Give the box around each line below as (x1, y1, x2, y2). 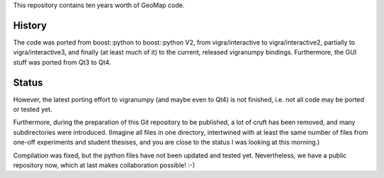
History (13, 19, 48, 31)
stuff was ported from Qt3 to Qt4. (13, 57, 112, 67)
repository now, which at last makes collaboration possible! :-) (13, 160, 196, 169)
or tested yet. (13, 105, 53, 113)
